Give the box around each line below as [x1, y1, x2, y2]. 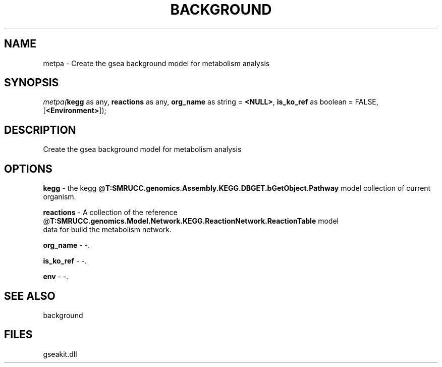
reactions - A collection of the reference [43, 208, 178, 217]
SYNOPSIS [4, 76, 59, 89]
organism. [43, 192, 76, 201]
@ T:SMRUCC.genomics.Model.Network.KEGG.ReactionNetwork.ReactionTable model [43, 217, 339, 226]
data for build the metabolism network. [43, 225, 172, 234]
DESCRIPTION [4, 123, 76, 136]
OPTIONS [4, 162, 52, 175]
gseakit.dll [43, 349, 77, 358]
